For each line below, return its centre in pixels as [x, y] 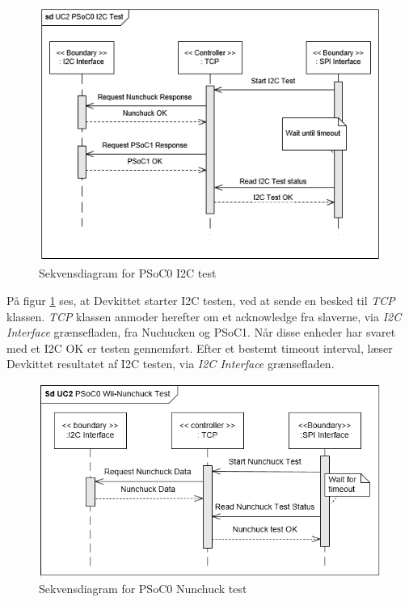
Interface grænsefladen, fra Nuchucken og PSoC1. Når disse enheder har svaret [201, 332]
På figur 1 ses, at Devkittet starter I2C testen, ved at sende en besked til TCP [201, 300]
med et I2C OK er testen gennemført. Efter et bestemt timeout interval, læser [200, 348]
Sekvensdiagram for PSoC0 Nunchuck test [143, 589]
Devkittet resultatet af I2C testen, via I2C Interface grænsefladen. [171, 364]
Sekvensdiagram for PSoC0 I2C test [128, 273]
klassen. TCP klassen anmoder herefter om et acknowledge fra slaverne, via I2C [204, 316]
